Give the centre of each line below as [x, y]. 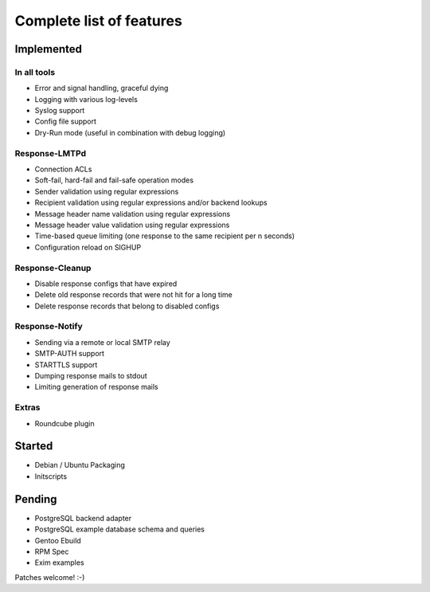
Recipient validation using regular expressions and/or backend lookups [151, 202]
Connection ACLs [63, 169]
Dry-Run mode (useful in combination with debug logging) [130, 132]
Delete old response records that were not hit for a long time [133, 295]
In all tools [35, 72]
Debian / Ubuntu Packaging [80, 465]
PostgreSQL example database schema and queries [119, 529]
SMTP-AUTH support [70, 354]
